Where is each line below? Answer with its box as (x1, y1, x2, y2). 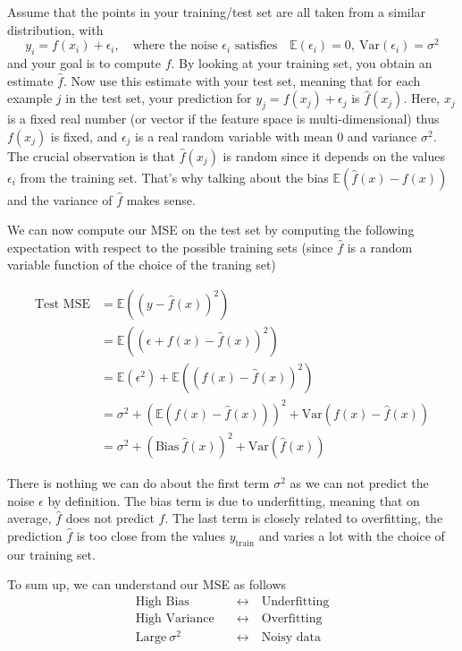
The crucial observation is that (7, 146, 176, 165)
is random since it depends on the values (223, 146, 446, 165)
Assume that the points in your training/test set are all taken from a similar (7, 3, 426, 21)
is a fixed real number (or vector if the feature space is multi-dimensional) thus (7, 109, 440, 128)
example (7, 89, 53, 107)
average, (7, 509, 52, 527)
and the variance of (7, 190, 113, 209)
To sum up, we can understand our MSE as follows (7, 575, 287, 594)
